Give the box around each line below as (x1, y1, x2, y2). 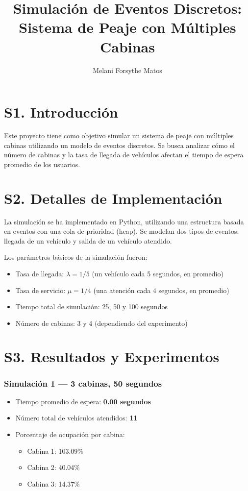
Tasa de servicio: (15, 285, 66, 295)
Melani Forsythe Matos (93, 65, 162, 75)
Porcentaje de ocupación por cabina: (15, 429, 125, 440)
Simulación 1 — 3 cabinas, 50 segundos (4, 377, 162, 389)
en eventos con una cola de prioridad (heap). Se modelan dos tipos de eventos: (4, 226, 239, 236)
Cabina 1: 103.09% (27, 445, 83, 456)
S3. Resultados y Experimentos (4, 346, 220, 367)
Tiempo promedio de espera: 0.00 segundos (15, 396, 151, 406)
